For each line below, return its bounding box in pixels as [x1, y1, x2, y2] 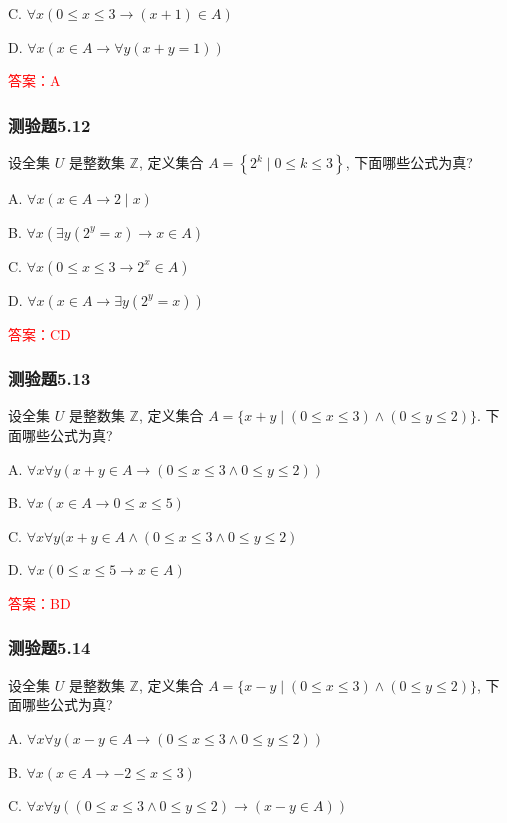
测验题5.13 [8, 366, 91, 391]
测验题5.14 [8, 635, 91, 660]
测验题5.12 [8, 112, 91, 137]
